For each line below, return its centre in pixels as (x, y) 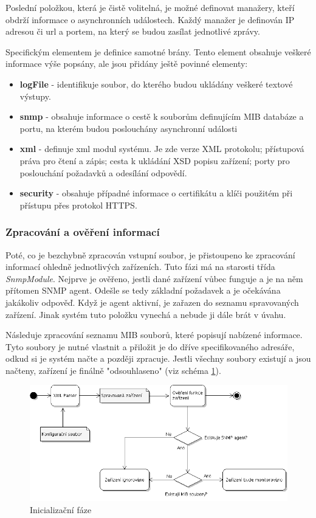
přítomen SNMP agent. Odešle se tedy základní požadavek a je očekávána (143, 290)
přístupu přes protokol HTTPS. (78, 205)
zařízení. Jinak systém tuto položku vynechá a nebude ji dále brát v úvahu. (146, 314)
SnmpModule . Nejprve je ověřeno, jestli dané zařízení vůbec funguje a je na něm (154, 278)
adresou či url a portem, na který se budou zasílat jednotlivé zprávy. (133, 31)
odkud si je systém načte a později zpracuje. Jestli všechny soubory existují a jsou (158, 358)
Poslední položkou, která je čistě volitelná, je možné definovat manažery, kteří (150, 7)
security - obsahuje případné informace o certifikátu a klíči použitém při (156, 193)
